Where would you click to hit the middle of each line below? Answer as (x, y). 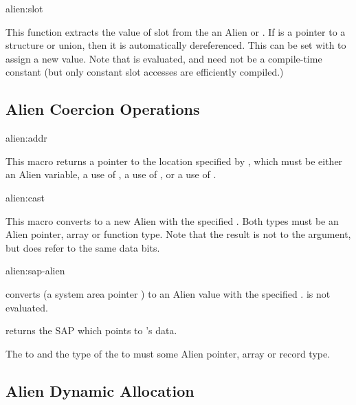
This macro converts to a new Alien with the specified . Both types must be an (172, 220)
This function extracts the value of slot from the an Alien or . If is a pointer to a (176, 31)
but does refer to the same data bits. (83, 247)
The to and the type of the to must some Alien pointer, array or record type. (168, 353)
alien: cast (25, 197)
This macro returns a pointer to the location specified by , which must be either (174, 161)
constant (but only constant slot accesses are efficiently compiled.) (145, 72)
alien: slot (24, 8)
